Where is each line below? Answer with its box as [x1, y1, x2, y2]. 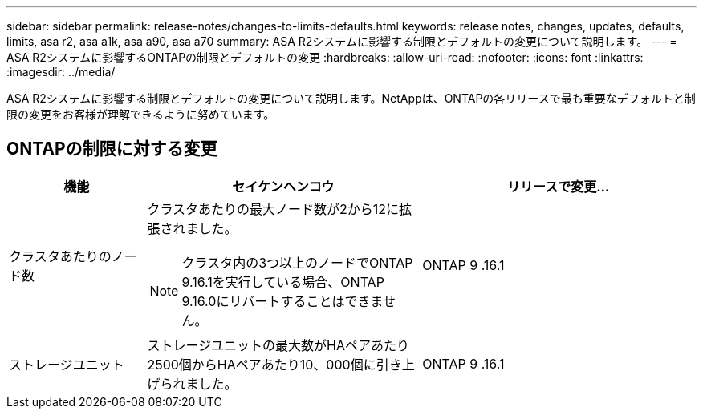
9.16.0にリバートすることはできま [181, 292, 383, 309]
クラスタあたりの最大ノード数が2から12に [147, 200, 400, 217]
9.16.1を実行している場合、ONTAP [181, 273, 384, 290]
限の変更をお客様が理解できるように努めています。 [6, 107, 275, 121]
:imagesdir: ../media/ [6, 65, 116, 79]
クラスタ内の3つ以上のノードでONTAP [181, 254, 413, 271]
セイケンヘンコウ [232, 178, 335, 195]
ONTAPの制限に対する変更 [6, 139, 217, 159]
